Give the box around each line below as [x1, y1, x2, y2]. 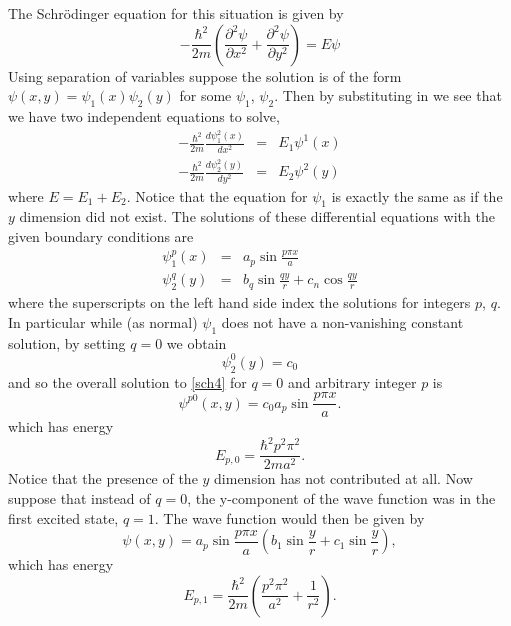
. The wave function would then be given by [154, 507, 425, 528]
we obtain [166, 332, 227, 353]
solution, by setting [8, 332, 126, 353]
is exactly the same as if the [331, 185, 503, 206]
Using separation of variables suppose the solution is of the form [8, 65, 402, 86]
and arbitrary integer [287, 371, 417, 392]
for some [179, 85, 232, 106]
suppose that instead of [8, 487, 151, 508]
